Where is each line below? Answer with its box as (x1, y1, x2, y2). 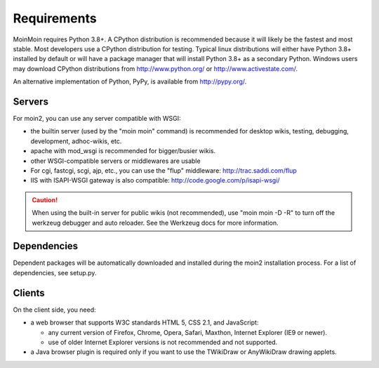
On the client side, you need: (13, 305, 96, 314)
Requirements (13, 11, 98, 26)
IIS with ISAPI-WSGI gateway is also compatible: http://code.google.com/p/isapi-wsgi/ (30, 176, 280, 185)
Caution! (32, 195, 58, 204)
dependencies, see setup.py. (13, 268, 97, 277)
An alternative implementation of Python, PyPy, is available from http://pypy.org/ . (13, 77, 247, 86)
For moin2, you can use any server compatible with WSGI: (13, 114, 181, 123)
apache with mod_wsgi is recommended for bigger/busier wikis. (30, 147, 216, 155)
